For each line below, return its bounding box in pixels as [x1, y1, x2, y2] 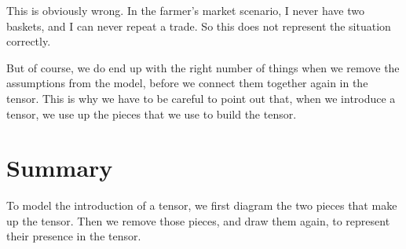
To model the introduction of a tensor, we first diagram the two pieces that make [6, 197, 397, 214]
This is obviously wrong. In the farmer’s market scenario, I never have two [6, 2, 364, 18]
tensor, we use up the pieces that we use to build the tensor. [6, 105, 297, 122]
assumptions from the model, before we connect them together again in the [6, 75, 368, 91]
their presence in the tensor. [6, 228, 141, 244]
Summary [6, 152, 113, 184]
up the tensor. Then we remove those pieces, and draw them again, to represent [6, 212, 390, 229]
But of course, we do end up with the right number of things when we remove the [6, 59, 400, 75]
